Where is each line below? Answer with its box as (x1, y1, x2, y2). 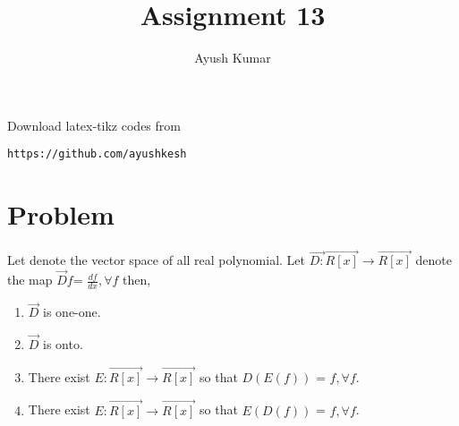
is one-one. (43, 302, 101, 321)
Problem (7, 196, 115, 233)
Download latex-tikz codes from (7, 115, 181, 134)
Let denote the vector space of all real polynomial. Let (7, 251, 306, 269)
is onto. (43, 334, 83, 353)
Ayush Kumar (194, 48, 271, 67)
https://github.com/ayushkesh (7, 148, 187, 161)
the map (7, 270, 53, 289)
